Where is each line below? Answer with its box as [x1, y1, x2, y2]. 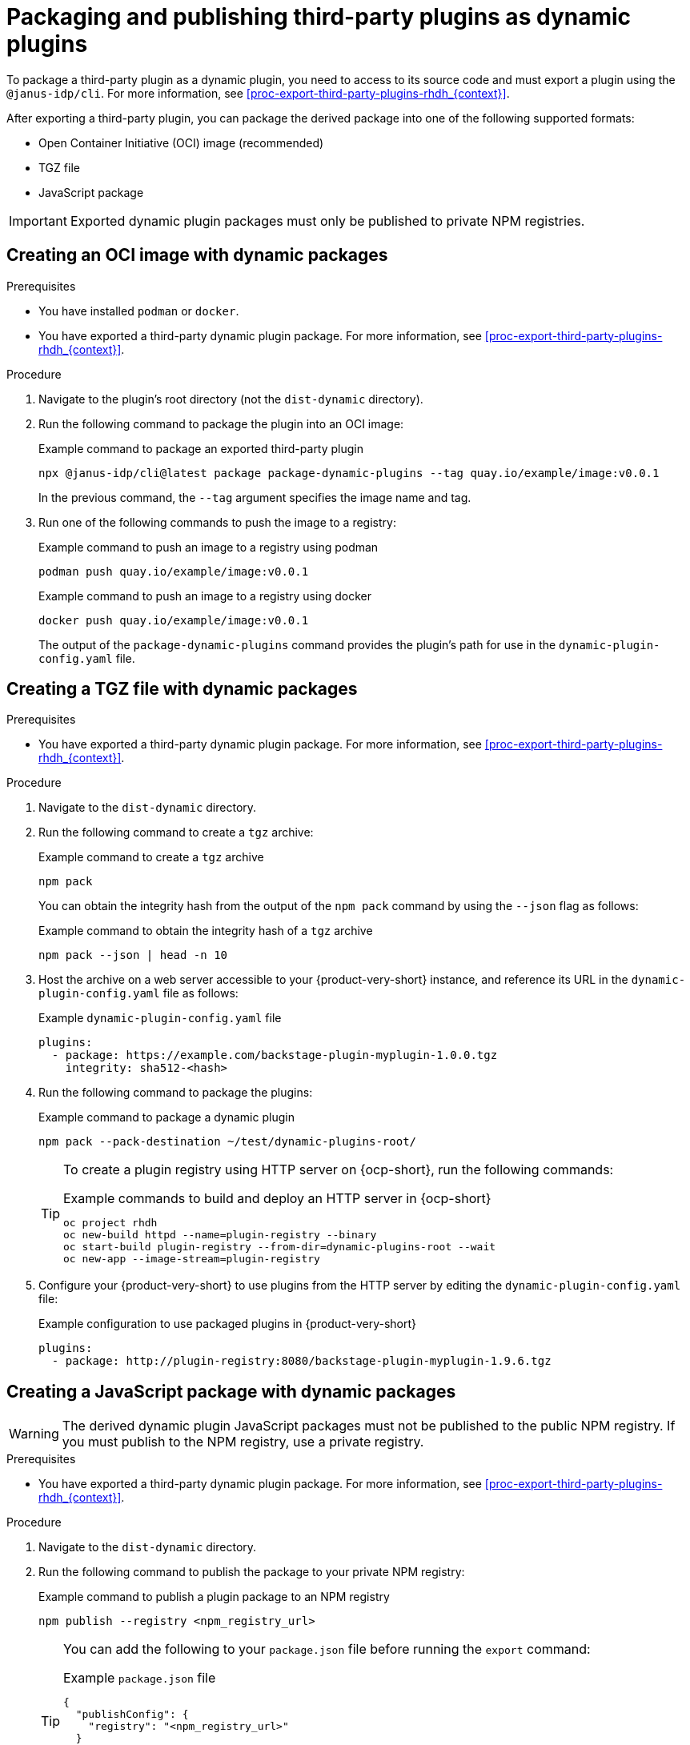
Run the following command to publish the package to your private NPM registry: [38, 1565, 465, 1579]
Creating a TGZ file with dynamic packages [6, 679, 358, 700]
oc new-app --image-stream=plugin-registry [63, 1253, 320, 1266]
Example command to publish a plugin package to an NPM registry [38, 1590, 390, 1604]
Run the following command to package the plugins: [38, 1085, 313, 1100]
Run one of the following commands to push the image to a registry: [38, 515, 396, 529]
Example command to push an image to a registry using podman [38, 540, 379, 554]
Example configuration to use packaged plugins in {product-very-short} [38, 1317, 417, 1331]
